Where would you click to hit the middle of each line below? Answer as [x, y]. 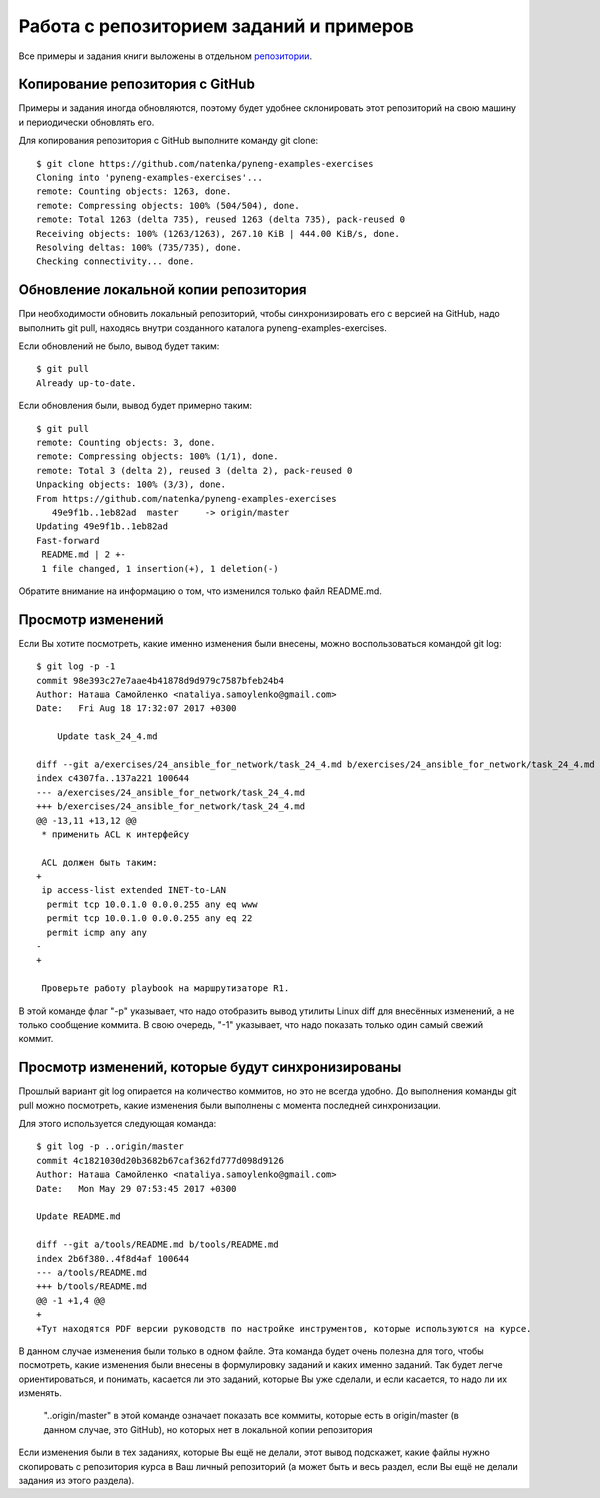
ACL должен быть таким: [99, 862]
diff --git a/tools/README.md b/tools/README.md [157, 1244]
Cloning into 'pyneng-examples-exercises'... [150, 178]
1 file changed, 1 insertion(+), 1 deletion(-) [160, 568]
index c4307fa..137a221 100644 [113, 778]
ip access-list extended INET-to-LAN [134, 890]
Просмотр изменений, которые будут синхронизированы [210, 1067]
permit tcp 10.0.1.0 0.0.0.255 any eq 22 [149, 918]
